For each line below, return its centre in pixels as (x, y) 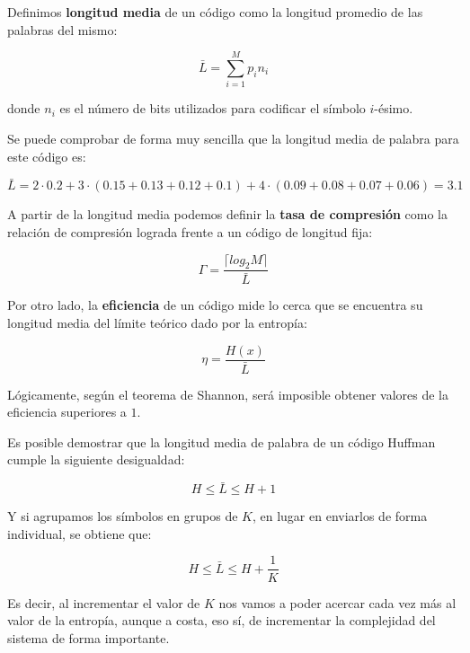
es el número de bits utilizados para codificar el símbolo (213, 108)
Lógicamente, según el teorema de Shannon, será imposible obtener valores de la (228, 394)
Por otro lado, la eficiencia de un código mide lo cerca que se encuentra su (215, 305)
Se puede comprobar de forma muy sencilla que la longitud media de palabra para (233, 138)
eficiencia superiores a (67, 412)
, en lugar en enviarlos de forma (340, 516)
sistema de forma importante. (89, 637)
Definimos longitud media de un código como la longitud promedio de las (215, 12)
